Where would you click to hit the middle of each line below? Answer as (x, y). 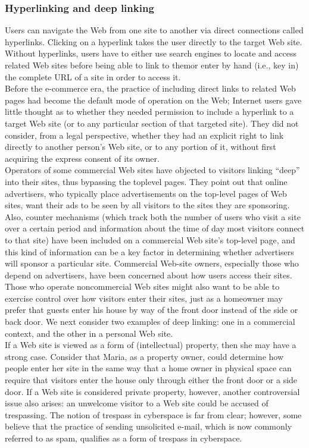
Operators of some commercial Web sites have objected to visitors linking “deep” (152, 170)
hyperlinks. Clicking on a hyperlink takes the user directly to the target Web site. (154, 41)
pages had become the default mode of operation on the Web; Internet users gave (153, 100)
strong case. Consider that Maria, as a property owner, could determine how (144, 356)
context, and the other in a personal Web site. (89, 333)
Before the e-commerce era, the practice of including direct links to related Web (150, 88)
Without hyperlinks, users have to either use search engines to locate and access (151, 53)
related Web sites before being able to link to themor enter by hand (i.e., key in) (152, 65)
